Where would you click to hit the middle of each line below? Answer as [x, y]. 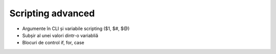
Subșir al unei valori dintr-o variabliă [60, 35]
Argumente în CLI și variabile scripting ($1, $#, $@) [76, 29]
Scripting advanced [52, 13]
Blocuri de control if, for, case [53, 43]
